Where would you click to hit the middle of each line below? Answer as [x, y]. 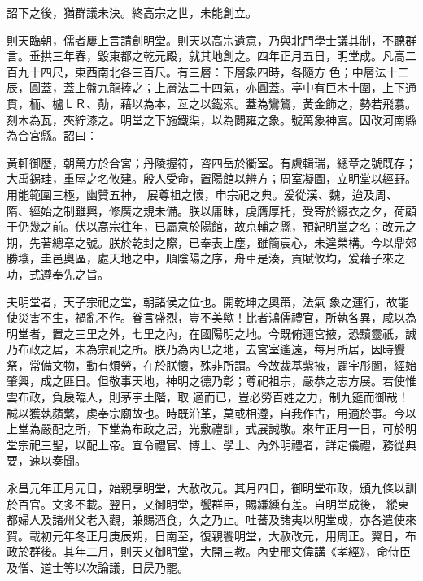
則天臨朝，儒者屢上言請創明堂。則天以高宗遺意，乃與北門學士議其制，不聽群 [211, 39]
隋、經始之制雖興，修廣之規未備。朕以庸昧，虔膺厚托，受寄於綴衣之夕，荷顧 [211, 210]
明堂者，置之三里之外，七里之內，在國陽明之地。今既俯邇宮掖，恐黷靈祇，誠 [211, 333]
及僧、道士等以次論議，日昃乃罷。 [98, 567]
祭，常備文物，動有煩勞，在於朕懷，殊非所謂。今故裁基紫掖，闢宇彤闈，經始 [211, 364]
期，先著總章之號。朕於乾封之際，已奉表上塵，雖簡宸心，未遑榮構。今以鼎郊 [211, 242]
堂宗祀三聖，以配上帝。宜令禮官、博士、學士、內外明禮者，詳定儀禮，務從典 [211, 444]
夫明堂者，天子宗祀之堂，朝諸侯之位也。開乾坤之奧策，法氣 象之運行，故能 [208, 301]
